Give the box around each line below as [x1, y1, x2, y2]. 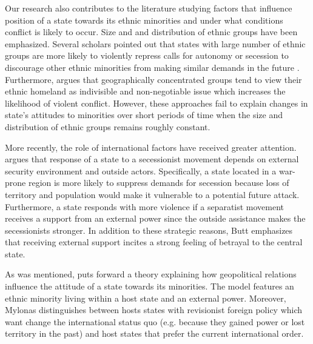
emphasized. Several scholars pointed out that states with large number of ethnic [5, 37, 306, 50]
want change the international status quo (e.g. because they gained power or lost [5, 315, 305, 328]
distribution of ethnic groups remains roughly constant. [5, 120, 210, 133]
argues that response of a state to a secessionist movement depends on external [5, 153, 299, 165]
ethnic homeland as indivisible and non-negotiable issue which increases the [5, 85, 286, 98]
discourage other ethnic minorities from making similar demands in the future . [5, 61, 300, 73]
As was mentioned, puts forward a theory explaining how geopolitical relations [5, 268, 297, 280]
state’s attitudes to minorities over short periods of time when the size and [5, 108, 283, 121]
